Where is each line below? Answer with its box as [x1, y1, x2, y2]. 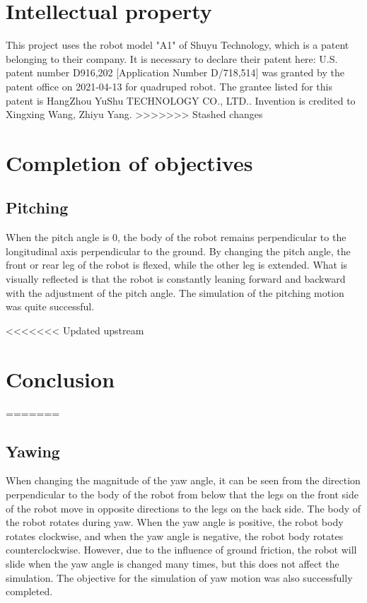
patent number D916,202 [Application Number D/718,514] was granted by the [6, 65, 344, 80]
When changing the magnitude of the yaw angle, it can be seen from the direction [6, 473, 361, 488]
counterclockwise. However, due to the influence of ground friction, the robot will [6, 542, 357, 557]
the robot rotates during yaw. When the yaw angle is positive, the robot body [6, 515, 344, 529]
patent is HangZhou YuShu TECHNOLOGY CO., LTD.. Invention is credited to [6, 93, 356, 107]
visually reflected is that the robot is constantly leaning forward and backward [6, 271, 346, 286]
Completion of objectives [6, 148, 253, 177]
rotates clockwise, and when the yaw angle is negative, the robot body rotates [6, 528, 344, 543]
